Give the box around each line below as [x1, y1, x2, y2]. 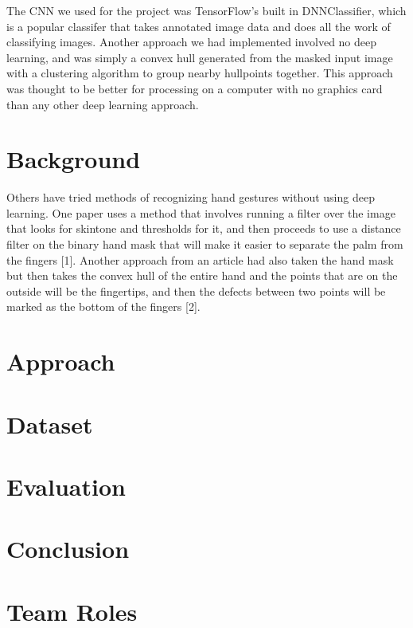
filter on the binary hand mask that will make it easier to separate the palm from [6, 236, 403, 253]
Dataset [6, 407, 93, 440]
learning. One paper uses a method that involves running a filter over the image [6, 204, 395, 221]
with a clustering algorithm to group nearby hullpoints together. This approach [6, 65, 393, 81]
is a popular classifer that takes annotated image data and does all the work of [6, 18, 391, 34]
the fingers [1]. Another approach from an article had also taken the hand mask [6, 251, 394, 268]
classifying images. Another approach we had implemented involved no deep [6, 33, 377, 50]
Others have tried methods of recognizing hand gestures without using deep [6, 189, 375, 206]
